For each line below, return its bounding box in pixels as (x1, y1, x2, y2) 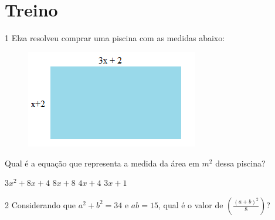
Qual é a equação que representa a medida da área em (5, 156, 199, 169)
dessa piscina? (215, 156, 266, 169)
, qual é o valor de (158, 198, 223, 211)
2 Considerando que (5, 198, 76, 211)
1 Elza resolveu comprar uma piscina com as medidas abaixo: (5, 32, 225, 44)
